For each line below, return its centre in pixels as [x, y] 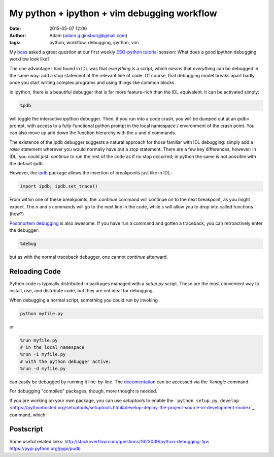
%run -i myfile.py [43, 354]
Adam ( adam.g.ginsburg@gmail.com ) [89, 35]
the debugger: [24, 230]
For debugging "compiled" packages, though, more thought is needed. [83, 391]
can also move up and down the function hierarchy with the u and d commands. [93, 133]
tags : [15, 43]
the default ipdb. [27, 163]
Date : [15, 28]
